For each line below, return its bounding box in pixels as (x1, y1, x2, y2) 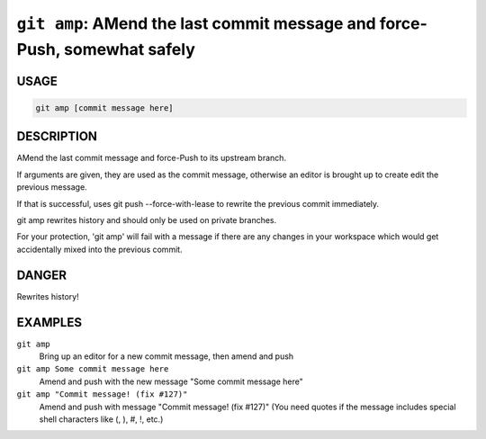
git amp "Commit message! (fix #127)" (16, 390, 188, 399)
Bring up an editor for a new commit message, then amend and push (39, 351, 294, 362)
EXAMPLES (16, 315, 83, 330)
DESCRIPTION (16, 129, 98, 144)
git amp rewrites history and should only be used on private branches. (16, 215, 277, 226)
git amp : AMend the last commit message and (16, 13, 377, 33)
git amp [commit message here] (35, 103, 175, 112)
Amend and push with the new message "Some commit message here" (39, 376, 303, 387)
